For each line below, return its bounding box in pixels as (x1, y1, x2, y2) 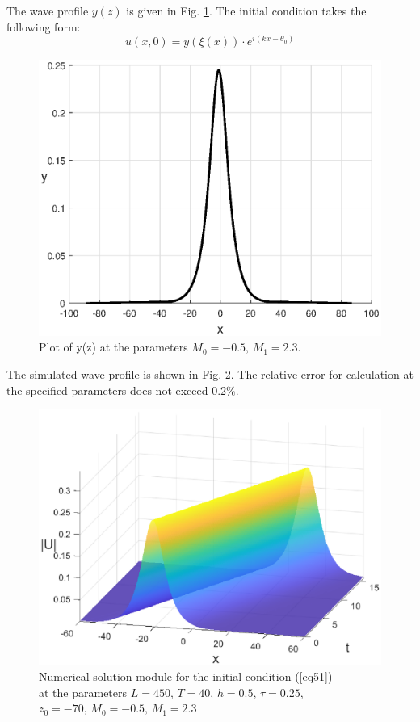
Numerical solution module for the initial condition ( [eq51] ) (39, 668, 333, 685)
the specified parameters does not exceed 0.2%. (6, 381, 239, 398)
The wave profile (6, 2, 89, 19)
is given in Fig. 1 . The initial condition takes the (126, 2, 367, 19)
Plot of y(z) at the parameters (39, 338, 188, 355)
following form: (6, 18, 81, 35)
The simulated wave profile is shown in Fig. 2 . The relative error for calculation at (6, 366, 414, 383)
